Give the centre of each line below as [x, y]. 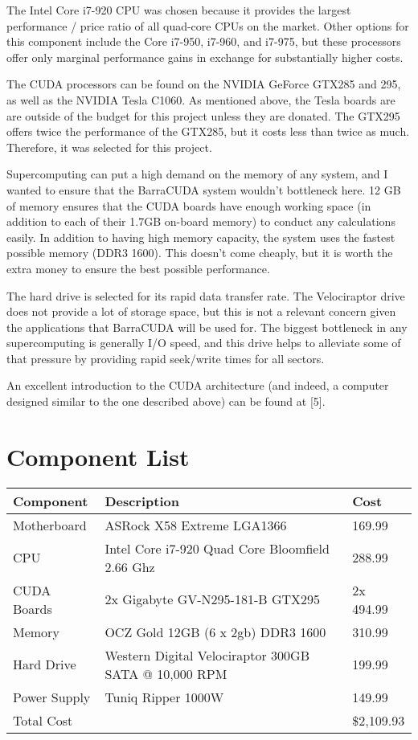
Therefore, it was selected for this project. [109, 147]
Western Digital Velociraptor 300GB [207, 655]
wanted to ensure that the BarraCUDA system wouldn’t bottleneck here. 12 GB [204, 189]
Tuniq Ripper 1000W [164, 697]
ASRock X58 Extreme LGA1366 [196, 525]
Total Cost [43, 720]
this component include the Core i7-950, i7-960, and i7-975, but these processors [204, 41]
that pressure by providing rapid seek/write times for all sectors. [166, 358]
